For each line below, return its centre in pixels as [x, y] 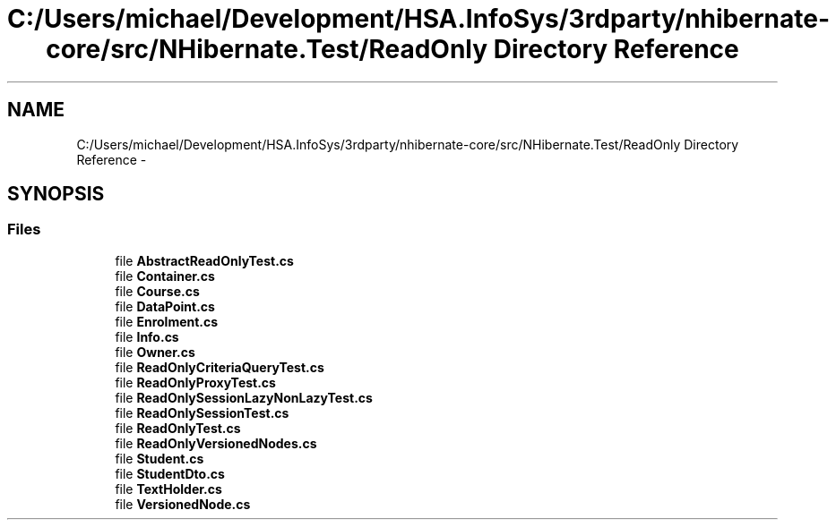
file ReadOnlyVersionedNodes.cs [216, 443]
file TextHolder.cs [168, 489]
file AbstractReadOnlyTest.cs [204, 260]
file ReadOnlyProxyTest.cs [195, 382]
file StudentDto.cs [170, 473]
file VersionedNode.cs [183, 504]
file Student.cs [159, 458]
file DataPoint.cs [165, 306]
